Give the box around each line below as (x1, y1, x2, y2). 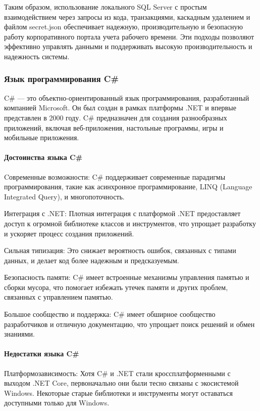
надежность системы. (4, 51, 70, 61)
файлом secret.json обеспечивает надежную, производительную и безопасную (4, 21, 243, 32)
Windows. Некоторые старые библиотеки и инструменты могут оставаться (4, 387, 233, 398)
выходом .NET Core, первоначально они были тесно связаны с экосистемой (4, 378, 239, 388)
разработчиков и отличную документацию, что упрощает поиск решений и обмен (4, 318, 255, 329)
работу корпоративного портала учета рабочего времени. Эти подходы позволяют (4, 31, 254, 42)
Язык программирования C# (4, 72, 119, 85)
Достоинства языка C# (4, 152, 83, 162)
